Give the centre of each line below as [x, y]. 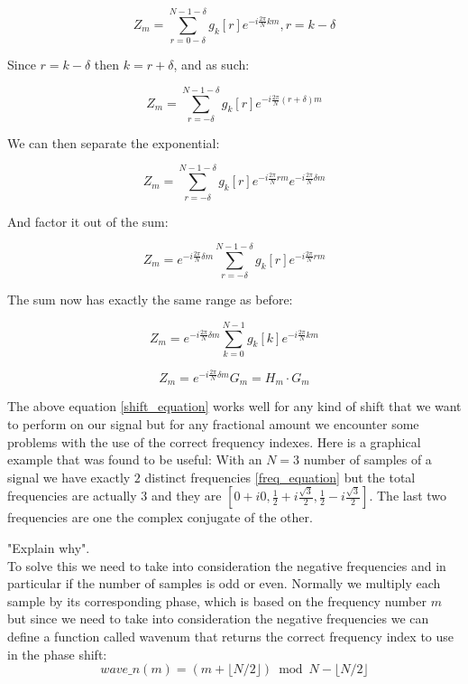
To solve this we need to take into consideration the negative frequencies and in [227, 565]
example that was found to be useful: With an [135, 459]
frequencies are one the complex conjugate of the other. [160, 517]
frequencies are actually [72, 496]
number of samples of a [367, 459]
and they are [186, 496]
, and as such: [211, 65]
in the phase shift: [57, 654]
